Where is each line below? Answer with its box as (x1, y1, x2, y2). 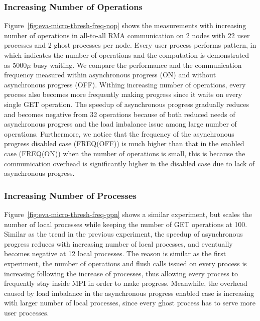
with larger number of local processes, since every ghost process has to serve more (4, 297, 256, 308)
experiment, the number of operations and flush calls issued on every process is (4, 258, 247, 268)
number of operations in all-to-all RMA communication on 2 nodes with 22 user (4, 30, 250, 40)
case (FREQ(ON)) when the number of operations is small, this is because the (4, 148, 245, 158)
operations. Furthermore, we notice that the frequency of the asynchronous (4, 128, 234, 139)
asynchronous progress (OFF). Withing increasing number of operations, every (4, 79, 246, 89)
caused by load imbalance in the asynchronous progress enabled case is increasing (4, 287, 254, 298)
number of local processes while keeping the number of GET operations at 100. (4, 219, 247, 229)
